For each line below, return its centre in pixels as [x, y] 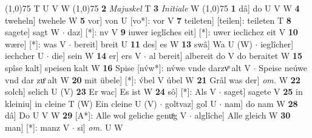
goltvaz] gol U [191, 103]
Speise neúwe [283, 67]
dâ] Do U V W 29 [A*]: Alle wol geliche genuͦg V [96, 115]
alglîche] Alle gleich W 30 [242, 115]
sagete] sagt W [32, 32]
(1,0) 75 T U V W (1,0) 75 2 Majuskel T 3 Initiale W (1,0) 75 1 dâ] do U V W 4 [152, 8]
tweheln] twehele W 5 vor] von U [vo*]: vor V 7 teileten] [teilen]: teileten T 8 [148, 20]
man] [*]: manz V [37, 127]
